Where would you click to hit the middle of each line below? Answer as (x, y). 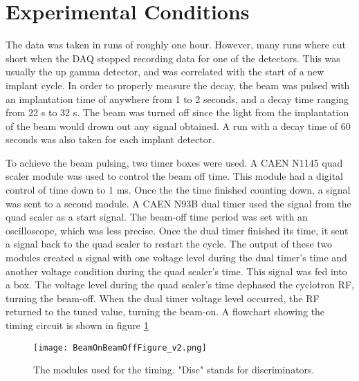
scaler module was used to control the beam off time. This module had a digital (175, 176)
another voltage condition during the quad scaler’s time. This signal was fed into (176, 271)
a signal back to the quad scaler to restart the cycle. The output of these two (169, 244)
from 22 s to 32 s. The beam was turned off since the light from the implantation (177, 112)
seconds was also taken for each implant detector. (110, 139)
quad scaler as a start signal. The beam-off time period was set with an (157, 217)
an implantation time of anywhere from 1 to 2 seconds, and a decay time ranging (177, 99)
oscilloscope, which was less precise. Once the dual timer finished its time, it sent (177, 230)
